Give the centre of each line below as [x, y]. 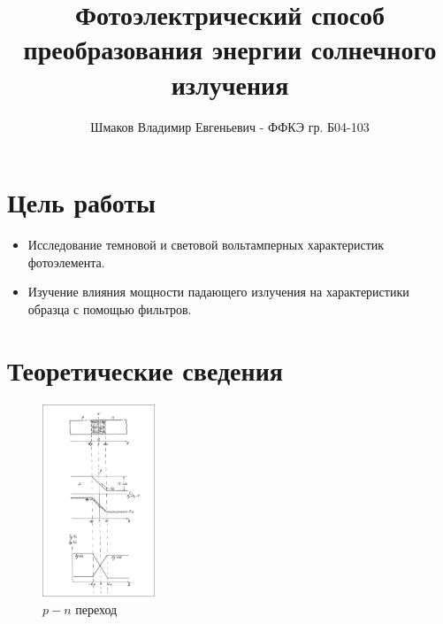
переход [96, 609]
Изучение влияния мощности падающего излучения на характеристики [218, 292]
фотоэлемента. [66, 262]
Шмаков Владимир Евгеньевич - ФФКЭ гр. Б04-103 [230, 126]
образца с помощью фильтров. [110, 308]
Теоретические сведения [145, 370]
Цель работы [81, 202]
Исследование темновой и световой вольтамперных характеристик [206, 245]
